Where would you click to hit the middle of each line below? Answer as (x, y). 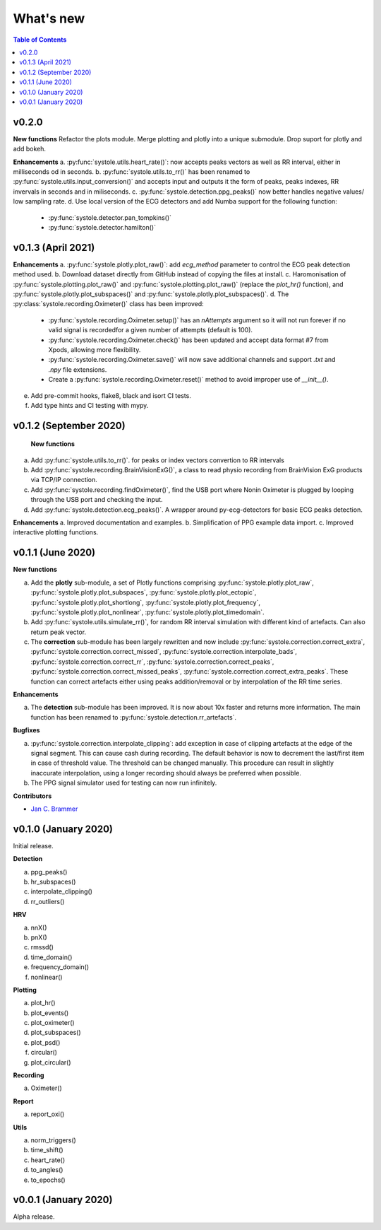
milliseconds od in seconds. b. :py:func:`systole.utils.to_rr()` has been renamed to (132, 171)
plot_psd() (46, 1042)
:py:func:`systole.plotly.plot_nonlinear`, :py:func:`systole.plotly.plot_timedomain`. (147, 612)
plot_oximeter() (53, 1023)
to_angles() (47, 1170)
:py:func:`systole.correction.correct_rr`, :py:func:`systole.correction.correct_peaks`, (152, 662)
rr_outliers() (48, 901)
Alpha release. (34, 1217)
